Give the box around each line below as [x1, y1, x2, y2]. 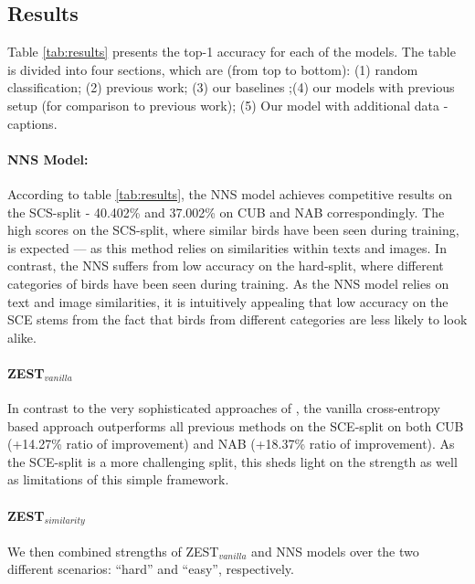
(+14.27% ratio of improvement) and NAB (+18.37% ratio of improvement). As [7, 434, 455, 453]
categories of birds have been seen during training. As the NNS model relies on [7, 273, 449, 292]
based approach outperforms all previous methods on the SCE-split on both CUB [7, 416, 464, 435]
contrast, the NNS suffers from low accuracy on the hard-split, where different [7, 256, 444, 275]
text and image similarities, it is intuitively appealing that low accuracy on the [7, 292, 449, 311]
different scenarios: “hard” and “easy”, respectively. [7, 559, 294, 579]
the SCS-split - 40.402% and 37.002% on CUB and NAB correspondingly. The [7, 202, 445, 221]
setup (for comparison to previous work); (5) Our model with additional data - [7, 95, 449, 114]
